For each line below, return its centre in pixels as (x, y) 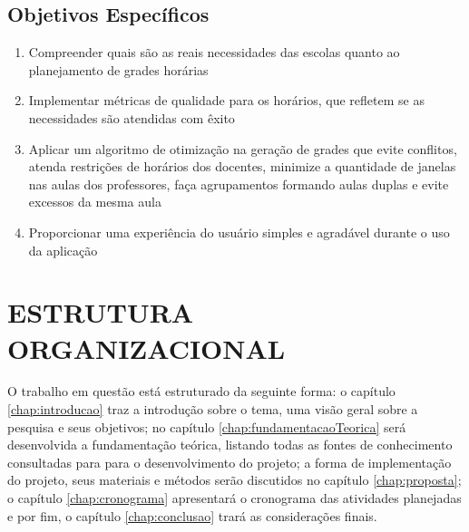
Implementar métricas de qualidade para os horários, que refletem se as (226, 100)
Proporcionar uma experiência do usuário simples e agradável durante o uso (239, 232)
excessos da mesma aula (95, 202)
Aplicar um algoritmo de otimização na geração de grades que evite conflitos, (243, 148)
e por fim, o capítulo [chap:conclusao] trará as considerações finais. (192, 515)
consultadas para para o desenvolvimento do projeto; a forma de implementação (230, 462)
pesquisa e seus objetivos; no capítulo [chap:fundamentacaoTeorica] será (207, 426)
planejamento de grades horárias (118, 69)
